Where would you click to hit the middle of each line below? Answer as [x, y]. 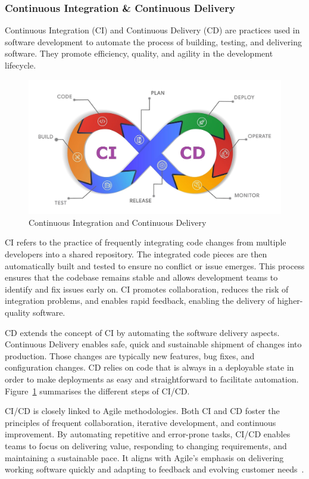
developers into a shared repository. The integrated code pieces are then [136, 254]
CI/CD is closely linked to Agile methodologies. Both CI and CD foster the [142, 411]
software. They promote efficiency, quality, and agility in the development [139, 53]
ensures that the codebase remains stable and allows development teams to [141, 277]
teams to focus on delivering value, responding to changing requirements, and [146, 445]
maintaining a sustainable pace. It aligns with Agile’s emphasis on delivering [144, 457]
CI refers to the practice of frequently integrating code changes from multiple [146, 242]
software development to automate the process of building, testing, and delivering [153, 41]
